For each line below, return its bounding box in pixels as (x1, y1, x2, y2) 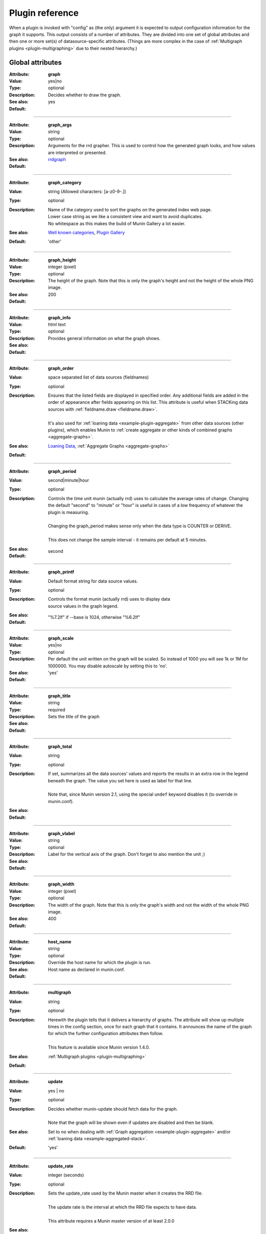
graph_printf (48, 569, 74, 575)
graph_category (48, 179, 82, 185)
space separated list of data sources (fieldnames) (48, 374, 149, 380)
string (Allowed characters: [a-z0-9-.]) (48, 189, 127, 194)
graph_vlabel (48, 831, 75, 836)
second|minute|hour (48, 477, 90, 483)
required (48, 706, 66, 713)
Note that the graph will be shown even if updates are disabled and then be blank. (48, 1119, 214, 1125)
